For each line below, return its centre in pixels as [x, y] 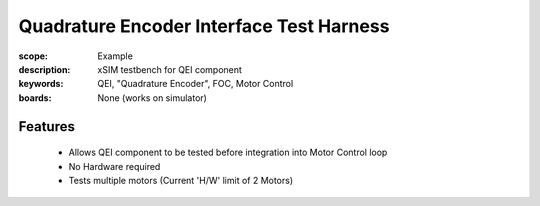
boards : [35, 97]
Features [46, 126]
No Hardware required [114, 166]
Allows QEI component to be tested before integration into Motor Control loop [228, 152]
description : [44, 69]
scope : [33, 56]
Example [115, 56]
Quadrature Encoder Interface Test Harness [204, 26]
